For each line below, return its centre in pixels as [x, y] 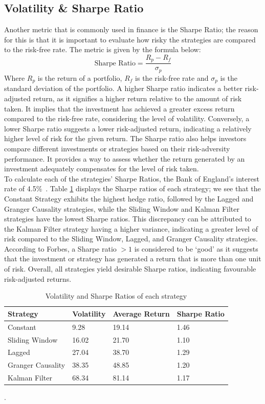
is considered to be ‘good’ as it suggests [196, 248]
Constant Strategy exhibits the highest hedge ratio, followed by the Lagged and [129, 198]
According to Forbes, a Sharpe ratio [60, 248]
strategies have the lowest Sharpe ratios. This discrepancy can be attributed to [128, 219]
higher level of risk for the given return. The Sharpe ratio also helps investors [125, 138]
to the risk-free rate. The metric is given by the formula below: [103, 49]
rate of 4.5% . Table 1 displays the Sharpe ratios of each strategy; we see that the [132, 188]
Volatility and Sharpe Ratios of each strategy [116, 296]
